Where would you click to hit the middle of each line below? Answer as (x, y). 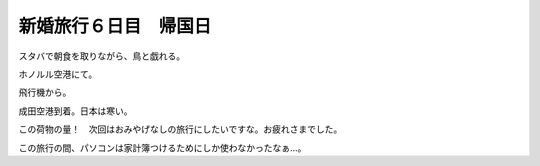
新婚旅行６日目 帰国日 (115, 26)
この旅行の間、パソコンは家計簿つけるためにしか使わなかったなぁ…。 (162, 147)
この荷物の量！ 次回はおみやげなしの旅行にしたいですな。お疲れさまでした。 (180, 129)
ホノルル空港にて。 (58, 74)
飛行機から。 (45, 92)
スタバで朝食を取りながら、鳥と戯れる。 (101, 56)
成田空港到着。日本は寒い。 (75, 111)
